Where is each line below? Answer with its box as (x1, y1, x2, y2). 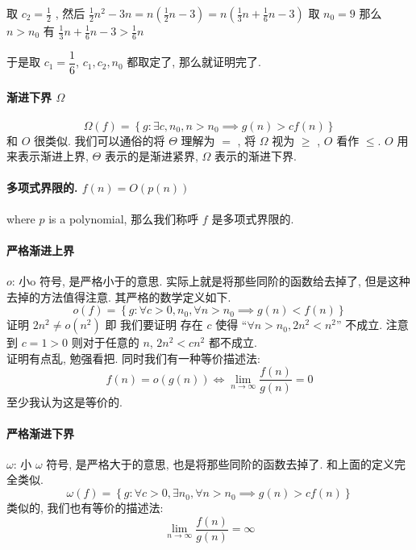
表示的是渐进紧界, (104, 148, 198, 165)
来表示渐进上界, (6, 148, 89, 165)
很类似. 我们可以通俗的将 (34, 131, 165, 148)
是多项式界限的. (211, 210, 294, 227)
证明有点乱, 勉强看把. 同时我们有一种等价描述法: (6, 349, 260, 366)
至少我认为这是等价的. (6, 393, 123, 410)
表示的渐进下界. (214, 148, 297, 165)
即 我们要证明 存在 (105, 316, 203, 333)
